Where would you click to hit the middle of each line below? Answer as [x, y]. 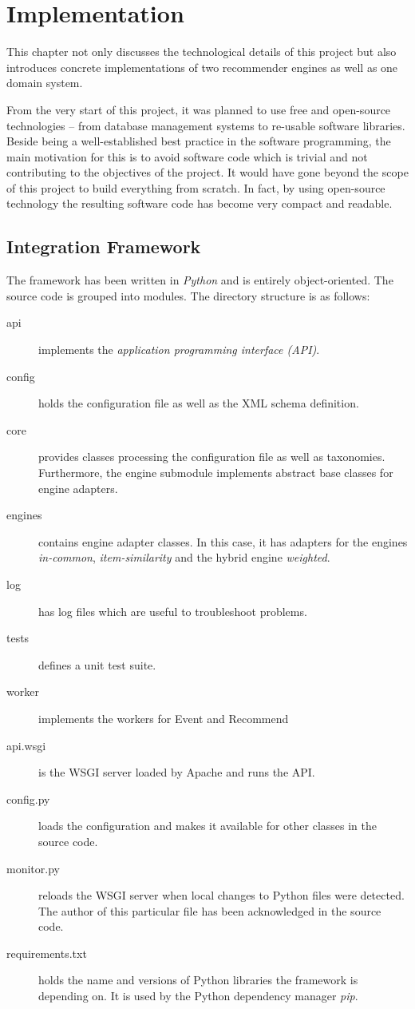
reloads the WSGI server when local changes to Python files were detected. [221, 895]
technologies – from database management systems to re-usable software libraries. [206, 125]
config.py [28, 798]
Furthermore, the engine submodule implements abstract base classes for [216, 473]
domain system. [45, 83]
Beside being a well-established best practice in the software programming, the [199, 141]
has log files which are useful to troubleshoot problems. [173, 611]
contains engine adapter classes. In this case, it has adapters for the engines [223, 541]
